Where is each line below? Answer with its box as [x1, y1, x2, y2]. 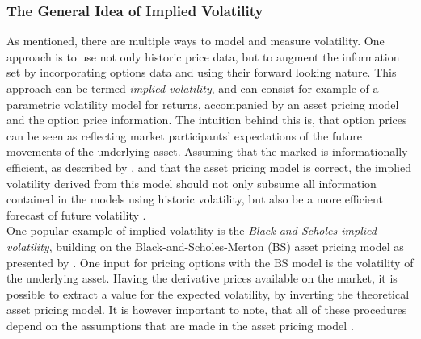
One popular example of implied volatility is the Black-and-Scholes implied [6, 222, 377, 239]
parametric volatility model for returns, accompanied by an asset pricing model [6, 95, 399, 112]
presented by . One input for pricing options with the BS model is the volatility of [6, 253, 414, 270]
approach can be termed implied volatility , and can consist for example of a [6, 80, 379, 96]
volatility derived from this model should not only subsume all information [6, 174, 377, 191]
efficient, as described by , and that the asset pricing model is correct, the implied [6, 158, 412, 175]
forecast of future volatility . [6, 206, 146, 223]
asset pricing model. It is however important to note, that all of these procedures [6, 301, 407, 318]
